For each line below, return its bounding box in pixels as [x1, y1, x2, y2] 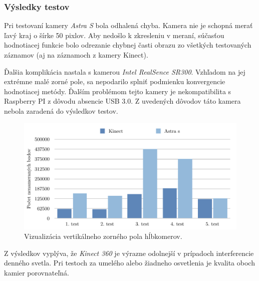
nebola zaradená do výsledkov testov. [4, 105, 118, 116]
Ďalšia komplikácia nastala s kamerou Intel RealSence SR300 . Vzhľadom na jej [4, 66, 245, 77]
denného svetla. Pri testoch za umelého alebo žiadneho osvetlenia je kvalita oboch [4, 257, 255, 268]
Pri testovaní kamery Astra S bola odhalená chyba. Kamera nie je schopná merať [4, 20, 253, 31]
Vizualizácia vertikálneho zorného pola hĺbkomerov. [24, 231, 182, 241]
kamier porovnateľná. [4, 267, 69, 277]
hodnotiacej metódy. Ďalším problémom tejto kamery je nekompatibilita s [4, 86, 231, 96]
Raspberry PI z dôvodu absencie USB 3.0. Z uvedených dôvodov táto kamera [4, 96, 241, 106]
